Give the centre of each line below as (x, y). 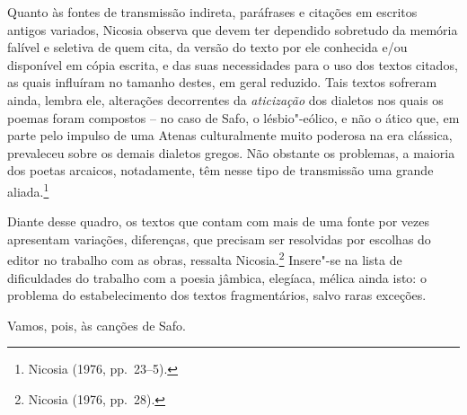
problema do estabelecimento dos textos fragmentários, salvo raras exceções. (217, 295)
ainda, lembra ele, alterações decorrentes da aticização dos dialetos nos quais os (225, 99)
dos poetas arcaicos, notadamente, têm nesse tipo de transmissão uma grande (220, 170)
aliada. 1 (28, 190)
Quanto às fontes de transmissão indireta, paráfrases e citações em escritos (212, 12)
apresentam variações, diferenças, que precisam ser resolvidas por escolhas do (219, 238)
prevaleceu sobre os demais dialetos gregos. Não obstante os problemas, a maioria (231, 152)
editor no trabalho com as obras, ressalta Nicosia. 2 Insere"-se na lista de (205, 259)
